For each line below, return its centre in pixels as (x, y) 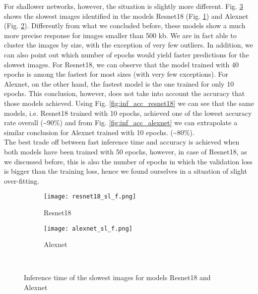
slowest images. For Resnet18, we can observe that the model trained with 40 (121, 64)
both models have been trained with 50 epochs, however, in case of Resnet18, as (126, 151)
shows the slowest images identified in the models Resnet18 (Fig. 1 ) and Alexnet (126, 16)
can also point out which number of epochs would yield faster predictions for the (127, 54)
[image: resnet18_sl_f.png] (90, 197)
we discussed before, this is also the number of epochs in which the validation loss (128, 161)
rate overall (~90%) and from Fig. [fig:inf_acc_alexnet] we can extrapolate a (121, 122)
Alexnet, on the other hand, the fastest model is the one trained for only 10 (119, 83)
